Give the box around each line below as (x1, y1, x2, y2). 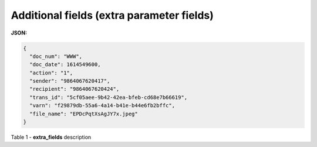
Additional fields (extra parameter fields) (11, 9, 214, 22)
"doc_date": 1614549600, (29, 61, 101, 68)
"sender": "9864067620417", (29, 78, 110, 84)
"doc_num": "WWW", (29, 53, 82, 60)
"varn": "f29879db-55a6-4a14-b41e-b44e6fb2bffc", (29, 102, 176, 109)
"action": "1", (29, 69, 73, 76)
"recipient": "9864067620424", (29, 86, 120, 93)
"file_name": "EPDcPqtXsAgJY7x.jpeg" (29, 110, 138, 117)
